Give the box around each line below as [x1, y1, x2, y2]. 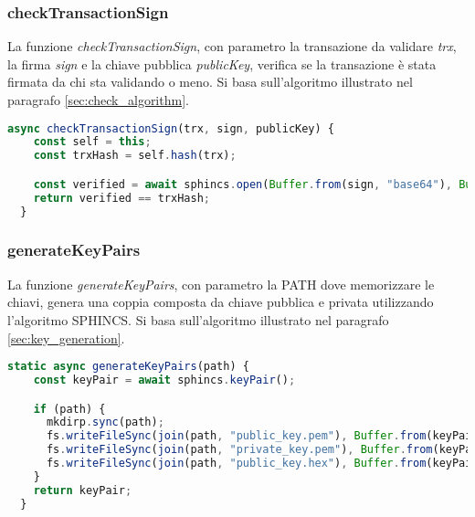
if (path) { [33, 402, 106, 416]
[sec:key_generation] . [7, 328, 125, 347]
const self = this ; [33, 135, 152, 149]
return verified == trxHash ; [33, 191, 210, 205]
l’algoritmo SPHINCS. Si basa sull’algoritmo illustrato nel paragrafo [7, 310, 389, 329]
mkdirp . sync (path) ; [46, 416, 164, 429]
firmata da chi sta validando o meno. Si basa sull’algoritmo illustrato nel [7, 72, 413, 91]
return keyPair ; [33, 483, 132, 497]
